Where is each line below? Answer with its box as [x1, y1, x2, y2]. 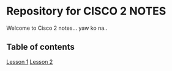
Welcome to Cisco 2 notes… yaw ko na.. [6, 24, 108, 32]
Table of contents [6, 42, 75, 52]
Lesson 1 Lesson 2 [6, 58, 53, 65]
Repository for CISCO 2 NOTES [6, 4, 166, 18]
